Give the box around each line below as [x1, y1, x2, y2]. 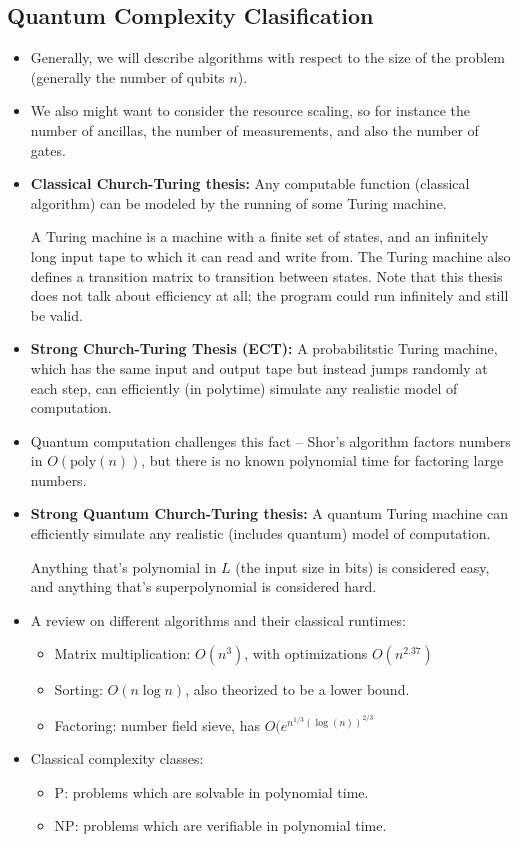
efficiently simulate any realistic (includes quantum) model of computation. [30, 523, 491, 544]
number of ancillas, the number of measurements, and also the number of [30, 119, 479, 140]
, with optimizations [244, 643, 368, 664]
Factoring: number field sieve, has [54, 714, 260, 735]
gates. [30, 139, 66, 160]
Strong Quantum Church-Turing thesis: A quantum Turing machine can [30, 503, 508, 524]
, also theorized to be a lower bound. [185, 679, 410, 700]
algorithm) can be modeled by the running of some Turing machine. [30, 192, 447, 213]
